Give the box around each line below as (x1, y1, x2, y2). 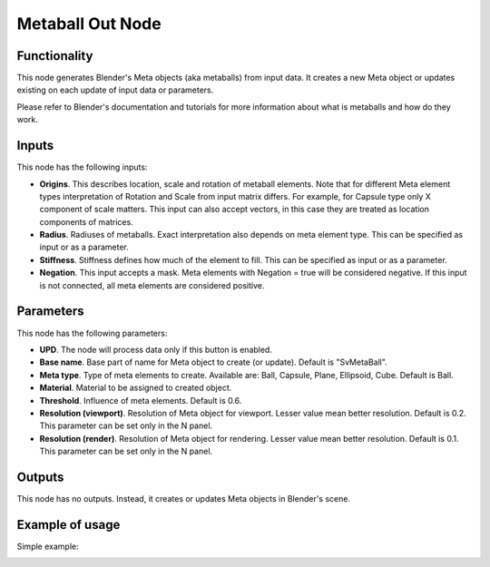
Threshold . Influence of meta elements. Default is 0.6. (39, 395, 242, 406)
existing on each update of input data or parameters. (16, 84, 214, 95)
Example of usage (16, 517, 121, 533)
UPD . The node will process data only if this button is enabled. (39, 344, 272, 355)
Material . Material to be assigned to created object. (39, 382, 232, 394)
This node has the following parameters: (16, 327, 168, 338)
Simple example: (16, 541, 79, 552)
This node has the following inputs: (16, 161, 148, 172)
